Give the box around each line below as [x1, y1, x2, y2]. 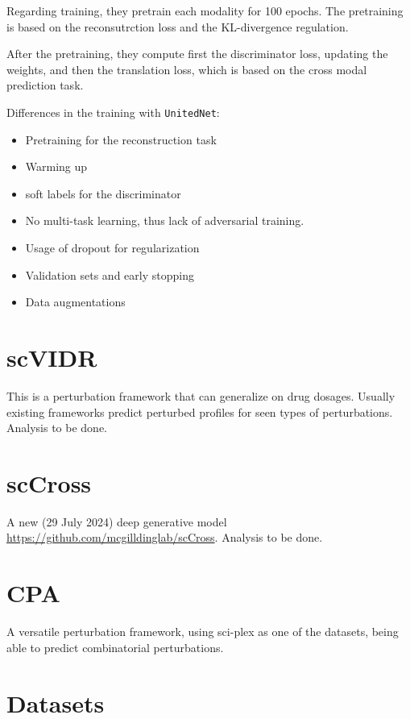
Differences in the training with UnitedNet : [6, 103, 220, 120]
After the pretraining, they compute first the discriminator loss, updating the [6, 45, 388, 62]
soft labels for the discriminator [25, 185, 181, 202]
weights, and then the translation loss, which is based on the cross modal [6, 60, 367, 77]
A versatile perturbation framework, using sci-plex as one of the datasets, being [6, 623, 399, 640]
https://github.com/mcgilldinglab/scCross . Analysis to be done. [6, 529, 323, 546]
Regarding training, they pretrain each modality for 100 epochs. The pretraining [6, 2, 404, 19]
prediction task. [6, 77, 84, 94]
